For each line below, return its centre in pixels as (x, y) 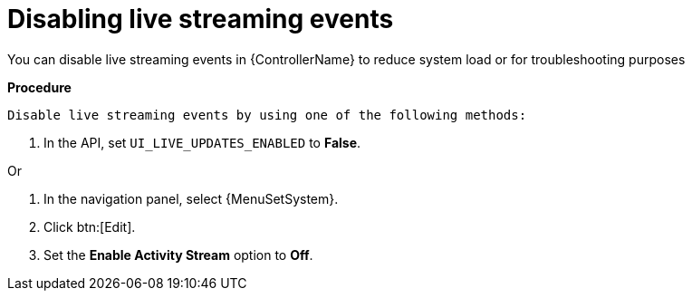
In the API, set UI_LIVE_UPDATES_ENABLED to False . (202, 142)
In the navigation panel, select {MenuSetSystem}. (191, 198)
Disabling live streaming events (201, 19)
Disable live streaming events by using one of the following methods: (267, 115)
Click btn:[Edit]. (90, 226)
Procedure (39, 87)
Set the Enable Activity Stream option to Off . (178, 255)
